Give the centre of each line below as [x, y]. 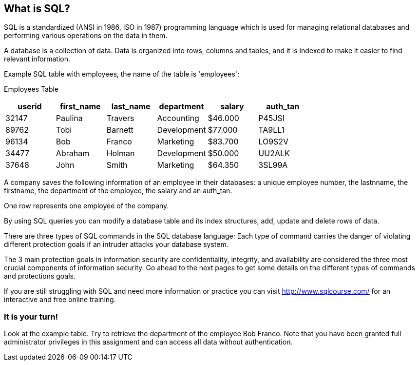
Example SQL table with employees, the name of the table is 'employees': [122, 74]
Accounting [178, 118]
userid [30, 107]
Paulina [69, 118]
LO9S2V [274, 142]
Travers [120, 118]
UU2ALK [274, 153]
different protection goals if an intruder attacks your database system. [116, 244]
